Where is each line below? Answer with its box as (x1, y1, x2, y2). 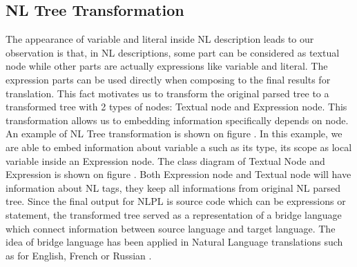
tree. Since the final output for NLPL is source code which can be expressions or (6, 194, 346, 208)
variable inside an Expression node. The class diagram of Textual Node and (6, 153, 325, 168)
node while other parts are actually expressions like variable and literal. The (6, 59, 328, 73)
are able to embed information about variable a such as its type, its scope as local (6, 139, 352, 154)
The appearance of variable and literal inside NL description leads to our (6, 32, 314, 46)
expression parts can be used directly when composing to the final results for (6, 72, 331, 86)
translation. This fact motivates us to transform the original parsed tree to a (6, 86, 329, 100)
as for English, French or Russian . (6, 248, 152, 262)
